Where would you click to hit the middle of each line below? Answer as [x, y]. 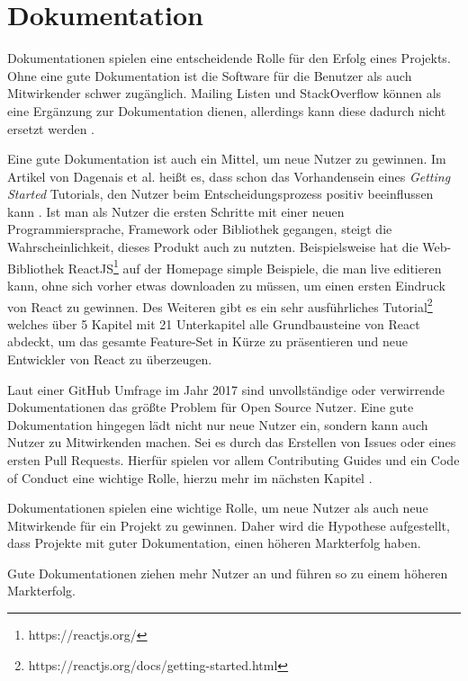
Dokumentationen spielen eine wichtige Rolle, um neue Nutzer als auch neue [218, 508]
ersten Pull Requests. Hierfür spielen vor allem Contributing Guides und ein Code [234, 459]
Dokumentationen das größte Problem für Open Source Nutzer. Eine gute [211, 407]
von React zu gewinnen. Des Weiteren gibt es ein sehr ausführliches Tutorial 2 [220, 305]
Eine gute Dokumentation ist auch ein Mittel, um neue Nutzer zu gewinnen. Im [227, 159]
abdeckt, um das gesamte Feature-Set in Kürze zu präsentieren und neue [208, 341]
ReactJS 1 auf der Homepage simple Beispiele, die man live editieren [255, 266]
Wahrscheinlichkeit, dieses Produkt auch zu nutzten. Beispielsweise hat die [213, 247]
